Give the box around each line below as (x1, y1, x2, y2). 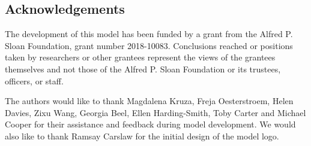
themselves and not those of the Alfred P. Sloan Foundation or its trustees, (5, 62, 281, 75)
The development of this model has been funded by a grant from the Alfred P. (5, 28, 293, 40)
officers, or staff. (5, 74, 64, 87)
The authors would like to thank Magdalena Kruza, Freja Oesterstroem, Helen (5, 95, 294, 107)
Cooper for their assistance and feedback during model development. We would (5, 118, 296, 130)
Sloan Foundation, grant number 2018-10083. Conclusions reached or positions (5, 39, 293, 51)
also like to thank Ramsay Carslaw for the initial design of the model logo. (5, 129, 279, 142)
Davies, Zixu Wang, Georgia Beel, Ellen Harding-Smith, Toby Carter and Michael (5, 106, 306, 118)
